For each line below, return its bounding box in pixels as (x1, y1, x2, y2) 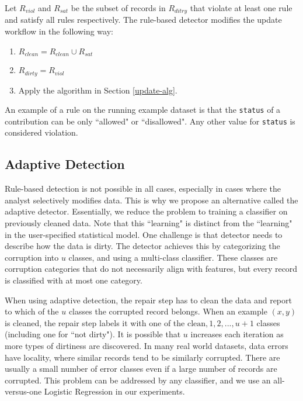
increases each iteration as (190, 328, 284, 340)
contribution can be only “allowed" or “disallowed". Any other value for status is (5, 115, 295, 127)
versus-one (5, 385, 42, 397)
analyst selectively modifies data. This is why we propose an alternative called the (5, 193, 298, 206)
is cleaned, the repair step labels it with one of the (5, 316, 185, 329)
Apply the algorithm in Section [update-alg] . (18, 84, 177, 96)
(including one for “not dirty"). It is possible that (5, 328, 181, 340)
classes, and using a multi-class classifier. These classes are (68, 251, 278, 263)
